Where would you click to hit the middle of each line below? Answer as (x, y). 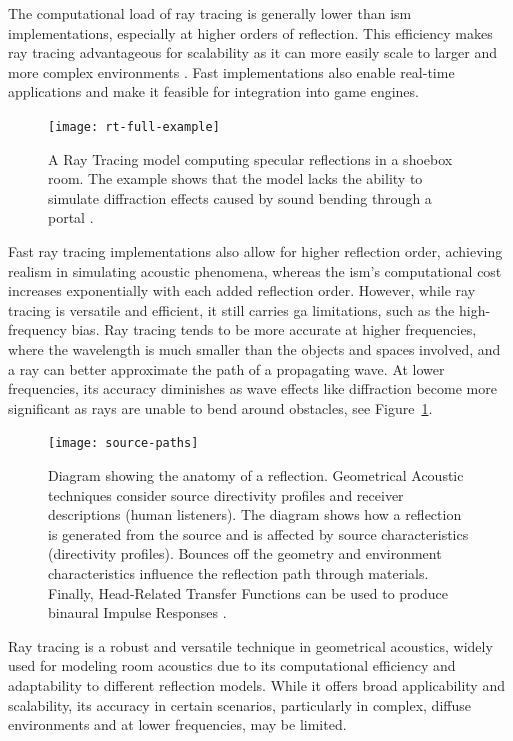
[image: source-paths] (123, 443)
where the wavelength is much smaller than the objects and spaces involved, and (254, 348)
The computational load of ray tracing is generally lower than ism (210, 13)
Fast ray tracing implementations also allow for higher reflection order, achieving (255, 251)
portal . (71, 217)
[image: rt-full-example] (134, 126)
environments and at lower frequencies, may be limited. (177, 724)
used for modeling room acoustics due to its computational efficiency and (232, 665)
